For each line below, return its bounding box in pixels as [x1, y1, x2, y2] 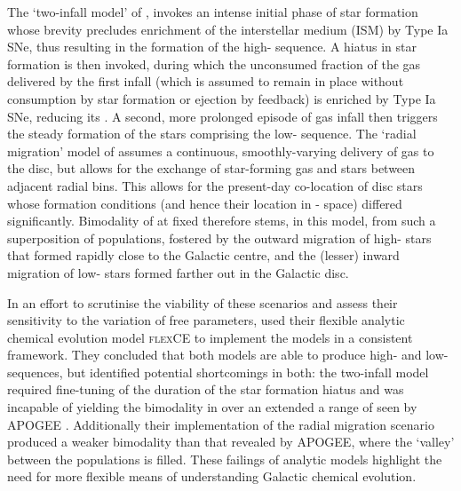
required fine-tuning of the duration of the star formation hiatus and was [7, 380, 404, 399]
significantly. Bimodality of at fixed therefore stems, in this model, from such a [7, 211, 436, 230]
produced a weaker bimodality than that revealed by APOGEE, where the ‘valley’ [7, 432, 455, 451]
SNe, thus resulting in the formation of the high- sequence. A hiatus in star [7, 37, 417, 56]
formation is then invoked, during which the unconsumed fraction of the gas [7, 54, 421, 73]
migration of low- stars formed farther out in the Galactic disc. [7, 263, 349, 281]
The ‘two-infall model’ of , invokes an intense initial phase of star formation [7, 3, 418, 20]
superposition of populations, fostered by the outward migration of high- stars [7, 228, 432, 247]
